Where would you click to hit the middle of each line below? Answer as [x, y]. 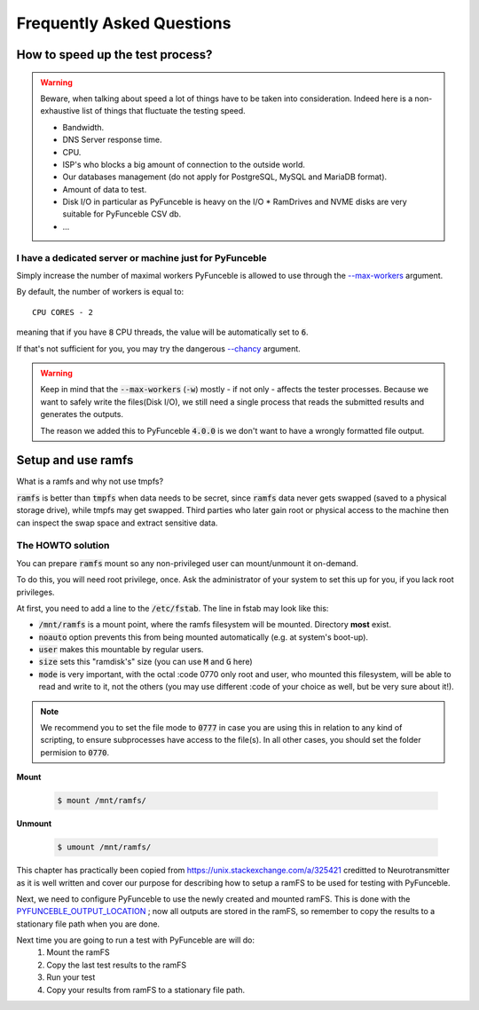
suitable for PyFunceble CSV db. [122, 214]
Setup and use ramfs [75, 460]
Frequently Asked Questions [124, 23]
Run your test [71, 977]
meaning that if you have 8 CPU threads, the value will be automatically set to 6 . [163, 332]
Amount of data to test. [105, 189]
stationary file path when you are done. [88, 924]
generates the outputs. [82, 414]
